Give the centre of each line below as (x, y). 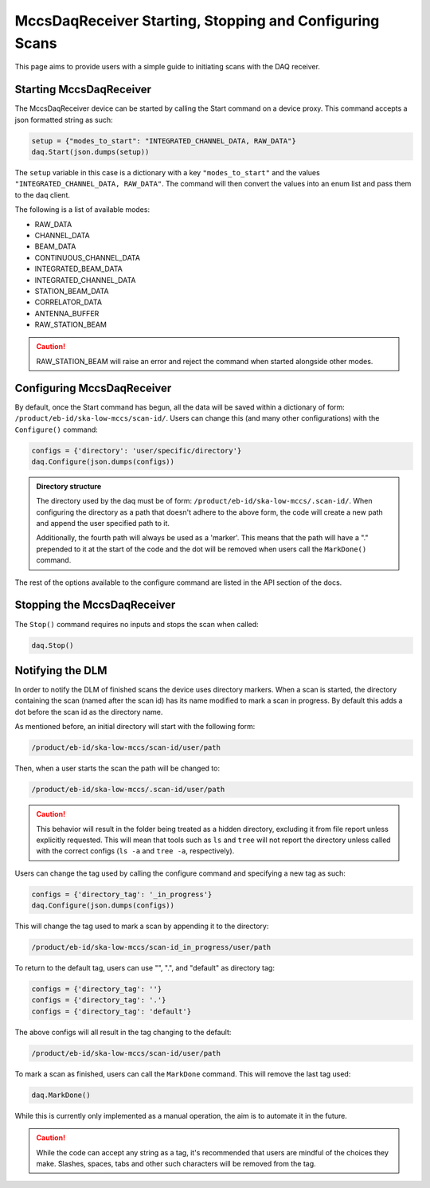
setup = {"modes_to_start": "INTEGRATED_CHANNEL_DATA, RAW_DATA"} (164, 141)
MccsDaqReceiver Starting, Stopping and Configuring (197, 21)
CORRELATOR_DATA (68, 302)
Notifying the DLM (61, 670)
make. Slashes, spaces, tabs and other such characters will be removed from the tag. (176, 1163)
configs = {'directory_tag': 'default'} (111, 1011)
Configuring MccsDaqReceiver (93, 388)
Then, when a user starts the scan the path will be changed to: (117, 768)
